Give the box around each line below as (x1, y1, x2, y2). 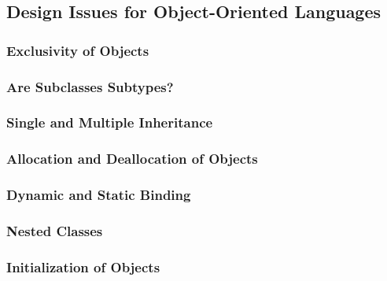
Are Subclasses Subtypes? (6, 76, 174, 96)
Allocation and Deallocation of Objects (6, 149, 258, 168)
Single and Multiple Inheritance (6, 113, 213, 132)
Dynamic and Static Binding (6, 185, 191, 205)
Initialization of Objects (6, 257, 160, 276)
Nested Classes (6, 220, 103, 240)
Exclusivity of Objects (6, 40, 149, 60)
